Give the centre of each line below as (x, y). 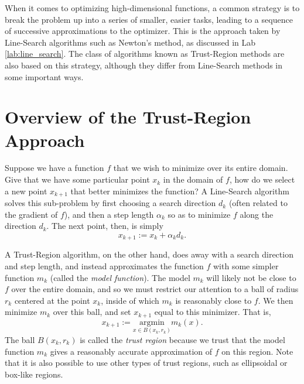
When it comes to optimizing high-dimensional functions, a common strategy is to (152, 8)
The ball (20, 339)
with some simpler (246, 265)
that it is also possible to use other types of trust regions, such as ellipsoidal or (146, 363)
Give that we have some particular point (77, 179)
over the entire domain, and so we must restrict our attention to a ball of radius (155, 289)
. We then (276, 300)
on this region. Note (257, 351)
